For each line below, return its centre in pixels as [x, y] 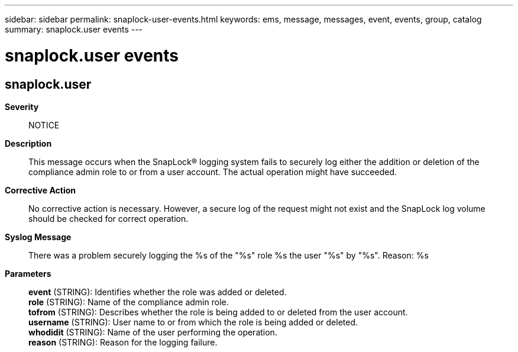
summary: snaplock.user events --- [74, 29]
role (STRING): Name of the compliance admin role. [129, 302]
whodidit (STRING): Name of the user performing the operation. [153, 332]
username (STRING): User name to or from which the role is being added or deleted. [193, 322]
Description [28, 143]
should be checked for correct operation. [109, 218]
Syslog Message [38, 237]
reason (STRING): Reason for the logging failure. [123, 342]
